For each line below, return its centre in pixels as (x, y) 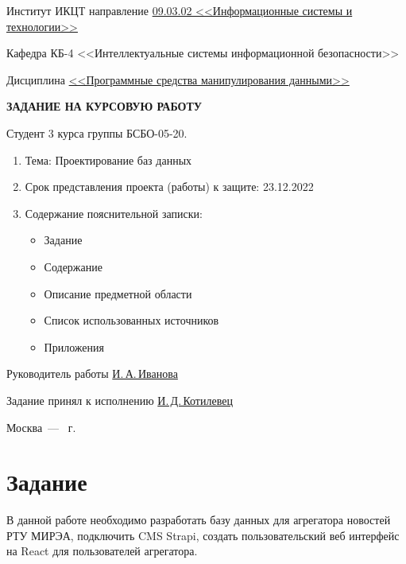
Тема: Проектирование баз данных (108, 159)
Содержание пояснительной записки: (114, 213)
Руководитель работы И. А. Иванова (92, 373)
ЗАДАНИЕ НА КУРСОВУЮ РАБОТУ (104, 106)
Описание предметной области (118, 293)
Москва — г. (41, 427)
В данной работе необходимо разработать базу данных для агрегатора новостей (199, 520)
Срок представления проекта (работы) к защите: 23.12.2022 (169, 187)
